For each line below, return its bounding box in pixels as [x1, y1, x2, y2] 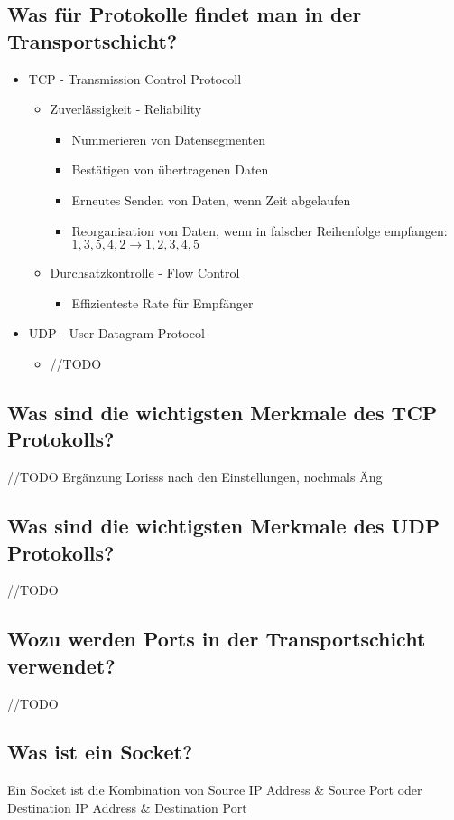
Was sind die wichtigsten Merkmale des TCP [7, 398, 438, 426]
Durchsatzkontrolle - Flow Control [50, 263, 240, 282]
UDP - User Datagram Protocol [28, 324, 205, 343]
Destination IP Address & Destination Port [7, 797, 247, 816]
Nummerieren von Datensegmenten [71, 129, 265, 148]
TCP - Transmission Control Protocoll [28, 69, 242, 88]
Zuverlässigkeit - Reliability [50, 99, 202, 118]
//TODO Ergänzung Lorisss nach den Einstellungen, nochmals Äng [7, 467, 383, 486]
